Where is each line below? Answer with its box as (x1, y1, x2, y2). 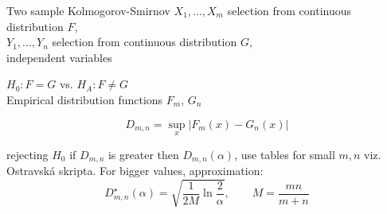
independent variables (6, 49, 112, 65)
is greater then (107, 146, 179, 162)
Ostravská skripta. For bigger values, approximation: (6, 162, 264, 179)
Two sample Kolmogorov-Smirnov (6, 2, 170, 18)
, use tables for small (234, 146, 335, 162)
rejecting (6, 146, 49, 162)
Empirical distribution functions (6, 91, 163, 107)
